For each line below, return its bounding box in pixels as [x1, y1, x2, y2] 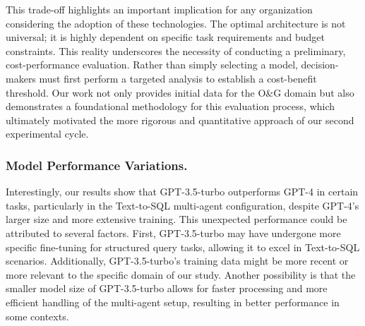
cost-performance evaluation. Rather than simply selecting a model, [6, 57, 298, 72]
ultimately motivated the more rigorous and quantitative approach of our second [6, 112, 354, 127]
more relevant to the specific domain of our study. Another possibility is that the [6, 267, 356, 282]
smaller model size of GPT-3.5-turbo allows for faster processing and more [6, 281, 328, 296]
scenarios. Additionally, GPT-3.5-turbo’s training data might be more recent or [6, 253, 349, 268]
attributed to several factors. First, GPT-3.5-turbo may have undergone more [6, 225, 341, 240]
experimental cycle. [6, 126, 89, 141]
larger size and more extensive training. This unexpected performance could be [6, 212, 347, 227]
